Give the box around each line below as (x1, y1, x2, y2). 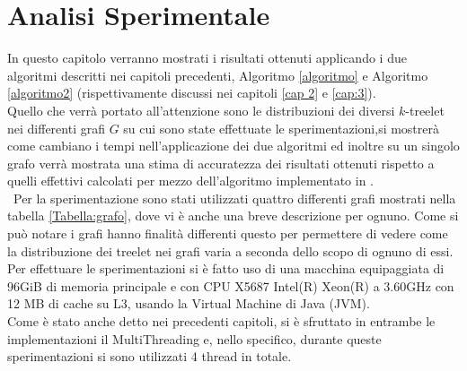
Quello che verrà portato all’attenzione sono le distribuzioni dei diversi (7, 100, 395, 119)
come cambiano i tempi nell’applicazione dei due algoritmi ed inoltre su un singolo (7, 136, 460, 155)
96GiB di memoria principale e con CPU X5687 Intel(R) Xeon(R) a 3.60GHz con (7, 276, 454, 295)
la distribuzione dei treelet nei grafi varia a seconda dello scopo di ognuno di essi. (7, 241, 454, 260)
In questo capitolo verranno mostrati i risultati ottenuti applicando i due (7, 48, 407, 67)
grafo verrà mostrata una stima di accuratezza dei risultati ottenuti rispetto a (7, 153, 435, 172)
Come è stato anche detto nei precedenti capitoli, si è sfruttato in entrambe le (7, 312, 436, 331)
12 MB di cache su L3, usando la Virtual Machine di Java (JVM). (7, 294, 370, 313)
